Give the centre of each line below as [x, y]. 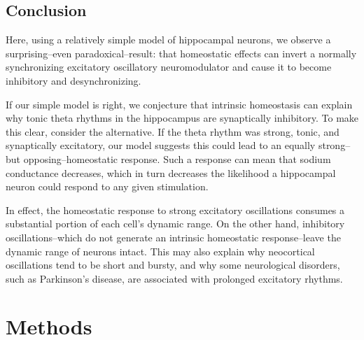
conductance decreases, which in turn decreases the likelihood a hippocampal [171, 172]
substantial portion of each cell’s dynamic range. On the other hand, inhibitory [175, 224]
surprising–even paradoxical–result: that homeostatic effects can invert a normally [181, 53]
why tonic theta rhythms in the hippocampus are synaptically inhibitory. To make [182, 118]
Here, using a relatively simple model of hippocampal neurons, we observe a [168, 40]
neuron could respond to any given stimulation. [107, 186]
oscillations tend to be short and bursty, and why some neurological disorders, [173, 265]
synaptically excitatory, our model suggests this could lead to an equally [161, 145]
